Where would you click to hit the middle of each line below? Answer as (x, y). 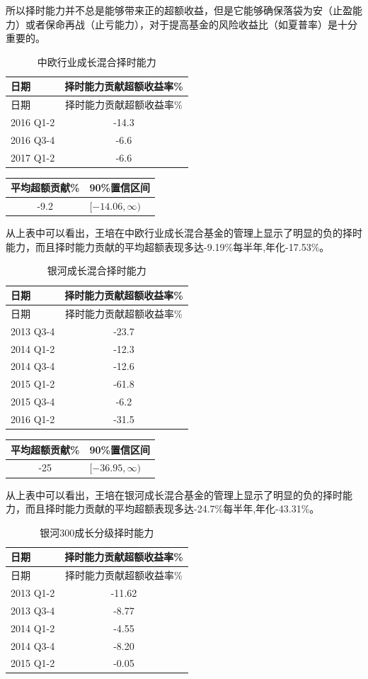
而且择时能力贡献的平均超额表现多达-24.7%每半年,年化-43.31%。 (172, 509)
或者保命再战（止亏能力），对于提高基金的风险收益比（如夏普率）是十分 (191, 24)
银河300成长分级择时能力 (97, 532)
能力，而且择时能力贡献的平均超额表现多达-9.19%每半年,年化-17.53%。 (168, 246)
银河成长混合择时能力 (97, 270)
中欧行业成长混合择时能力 (97, 61)
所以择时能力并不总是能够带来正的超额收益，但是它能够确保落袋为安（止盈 (179, 10)
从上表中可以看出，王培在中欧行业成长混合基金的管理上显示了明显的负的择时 (184, 233)
